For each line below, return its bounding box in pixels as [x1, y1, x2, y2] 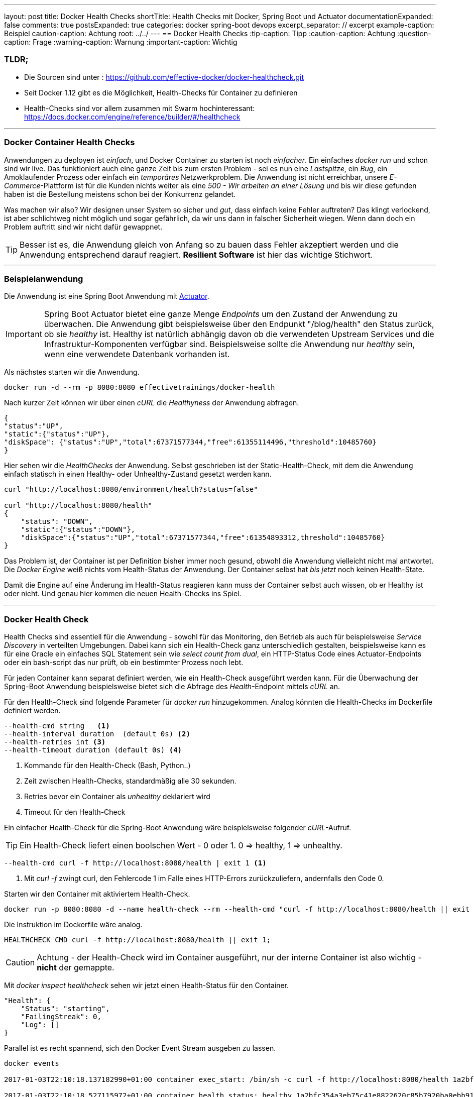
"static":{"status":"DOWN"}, [21, 525, 136, 534]
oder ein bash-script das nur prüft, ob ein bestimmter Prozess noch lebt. [4, 658, 244, 667]
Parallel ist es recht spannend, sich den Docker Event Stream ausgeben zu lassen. [4, 1044, 276, 1052]
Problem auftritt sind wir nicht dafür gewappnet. [4, 222, 163, 231]
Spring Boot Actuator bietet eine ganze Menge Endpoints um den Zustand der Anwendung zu [44, 309, 398, 319]
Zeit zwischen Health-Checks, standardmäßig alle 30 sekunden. [24, 777, 236, 785]
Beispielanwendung [4, 273, 83, 284]
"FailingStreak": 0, [21, 1013, 101, 1021]
